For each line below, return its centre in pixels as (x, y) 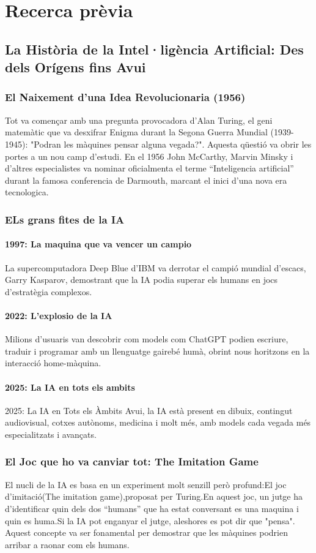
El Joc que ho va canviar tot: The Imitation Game (132, 461)
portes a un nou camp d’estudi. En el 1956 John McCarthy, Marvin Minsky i (149, 156)
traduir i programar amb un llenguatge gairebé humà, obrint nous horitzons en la (157, 351)
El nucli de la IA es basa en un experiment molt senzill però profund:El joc (146, 484)
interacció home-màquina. (53, 363)
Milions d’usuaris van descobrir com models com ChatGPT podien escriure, (147, 339)
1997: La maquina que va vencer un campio (98, 244)
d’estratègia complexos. (49, 291)
